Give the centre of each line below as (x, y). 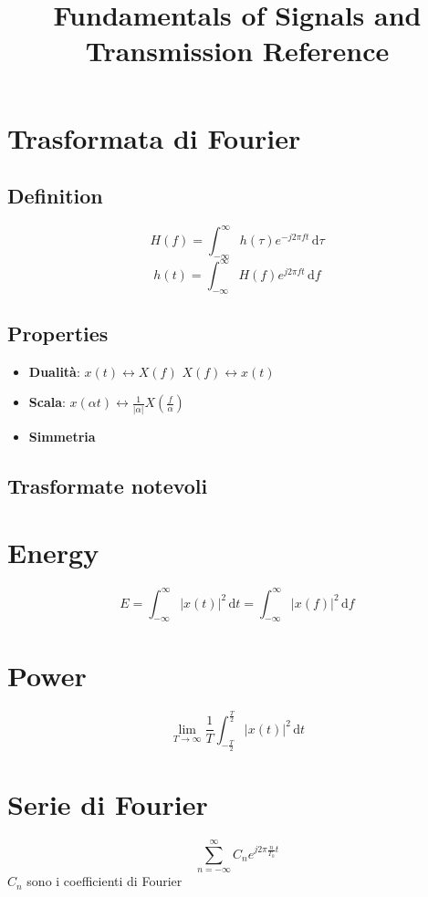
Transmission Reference (237, 51)
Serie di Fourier (108, 804)
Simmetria (62, 436)
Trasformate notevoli (108, 485)
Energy (53, 553)
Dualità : (54, 371)
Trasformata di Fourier (154, 137)
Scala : (47, 402)
